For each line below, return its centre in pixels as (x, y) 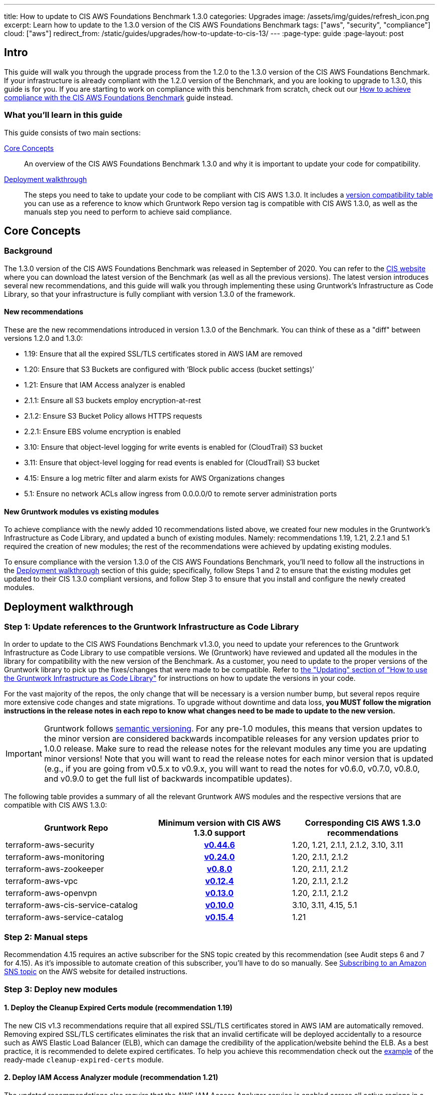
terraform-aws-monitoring (55, 857)
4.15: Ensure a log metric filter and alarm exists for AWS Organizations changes (155, 478)
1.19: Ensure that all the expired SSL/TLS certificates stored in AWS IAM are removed (163, 354)
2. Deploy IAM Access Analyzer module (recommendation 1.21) (111, 1077)
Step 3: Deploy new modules (61, 989)
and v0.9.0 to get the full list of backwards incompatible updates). (168, 779)
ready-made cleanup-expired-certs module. (84, 1059)
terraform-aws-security (50, 845)
